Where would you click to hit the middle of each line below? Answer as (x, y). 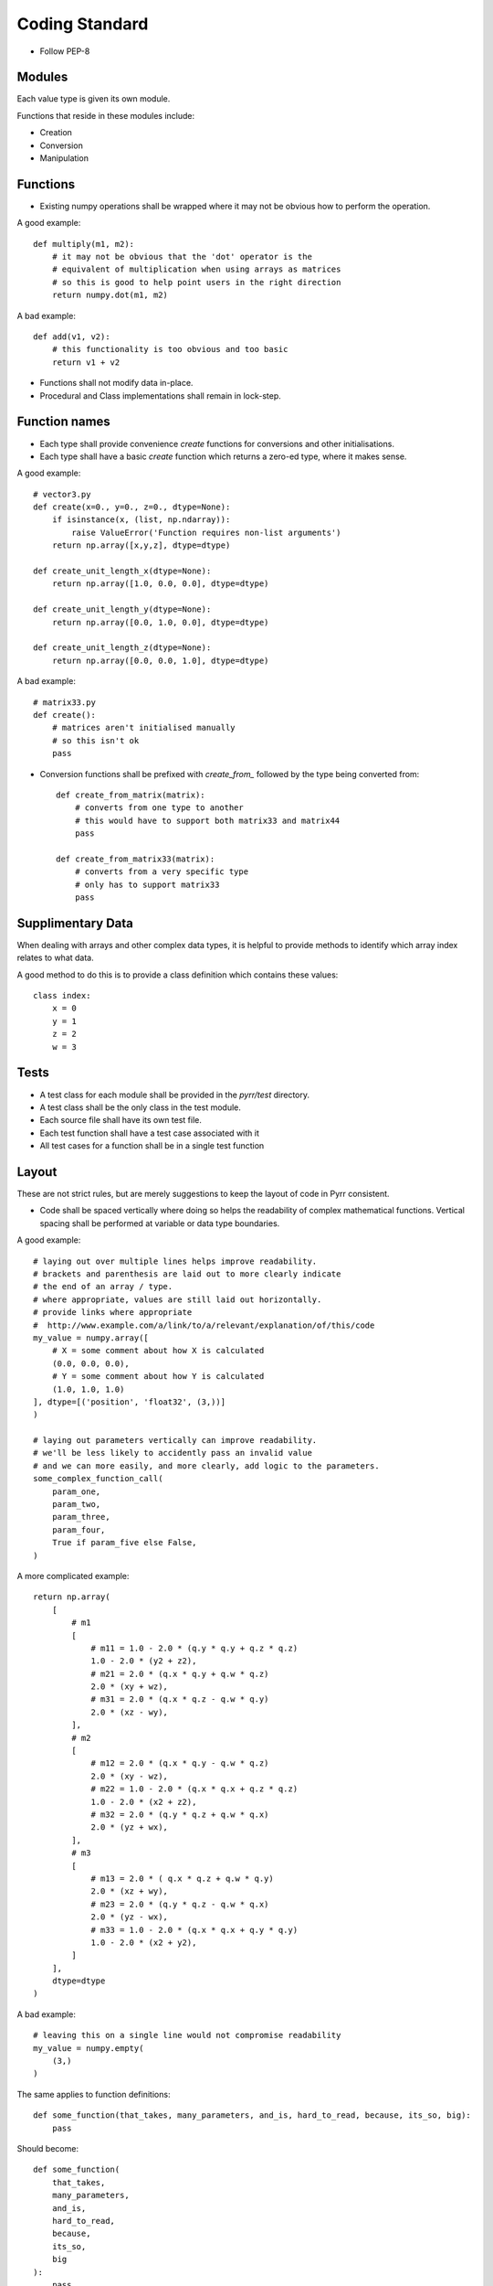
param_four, (79, 1530)
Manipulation (64, 158)
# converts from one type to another (159, 808)
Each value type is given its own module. (94, 99)
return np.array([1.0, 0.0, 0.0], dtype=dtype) (160, 584)
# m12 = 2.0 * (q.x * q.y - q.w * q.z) (180, 1763)
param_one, (76, 1491)
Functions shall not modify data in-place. (116, 383)
